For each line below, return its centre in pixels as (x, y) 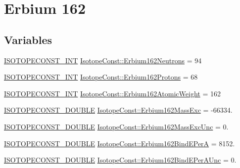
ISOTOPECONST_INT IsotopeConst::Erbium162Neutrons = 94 (103, 60)
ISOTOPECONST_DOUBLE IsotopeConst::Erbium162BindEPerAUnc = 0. (120, 160)
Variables (28, 39)
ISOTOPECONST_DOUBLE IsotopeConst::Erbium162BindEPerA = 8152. (120, 143)
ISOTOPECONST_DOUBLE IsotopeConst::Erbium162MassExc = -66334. (118, 110)
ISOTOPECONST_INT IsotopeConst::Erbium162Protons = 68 (101, 77)
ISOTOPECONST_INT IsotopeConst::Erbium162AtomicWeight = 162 (112, 93)
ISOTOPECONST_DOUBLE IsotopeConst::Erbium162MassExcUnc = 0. (116, 126)
